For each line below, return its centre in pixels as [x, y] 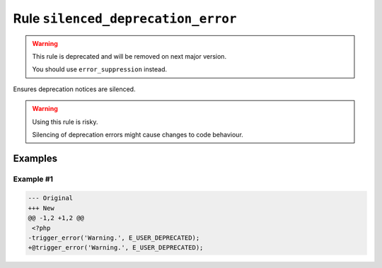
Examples [35, 158]
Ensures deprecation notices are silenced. [74, 89]
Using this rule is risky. [65, 122]
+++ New [41, 208]
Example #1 [33, 179]
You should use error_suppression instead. [100, 69]
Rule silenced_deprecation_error [125, 18]
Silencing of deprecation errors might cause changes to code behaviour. [138, 134]
